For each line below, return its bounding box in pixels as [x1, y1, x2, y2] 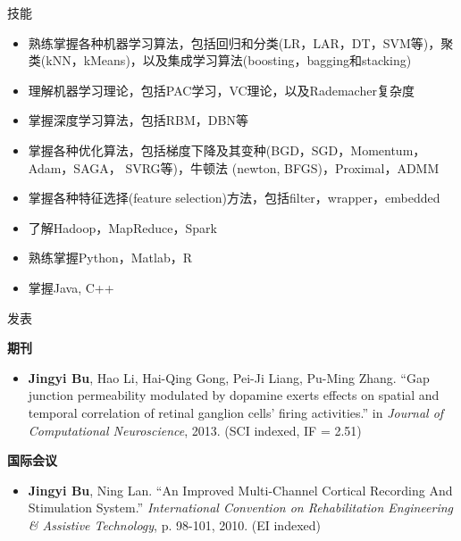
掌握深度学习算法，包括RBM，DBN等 [28, 111, 248, 129]
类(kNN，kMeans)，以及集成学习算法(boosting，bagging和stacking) [28, 51, 412, 70]
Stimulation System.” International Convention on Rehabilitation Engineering [28, 498, 453, 517]
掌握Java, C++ [28, 278, 114, 296]
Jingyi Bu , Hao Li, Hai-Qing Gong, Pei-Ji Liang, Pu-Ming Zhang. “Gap [28, 368, 430, 387]
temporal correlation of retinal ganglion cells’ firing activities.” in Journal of [28, 403, 444, 421]
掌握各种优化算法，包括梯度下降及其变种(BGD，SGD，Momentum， [28, 140, 426, 159]
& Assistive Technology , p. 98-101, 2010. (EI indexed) [28, 515, 321, 534]
